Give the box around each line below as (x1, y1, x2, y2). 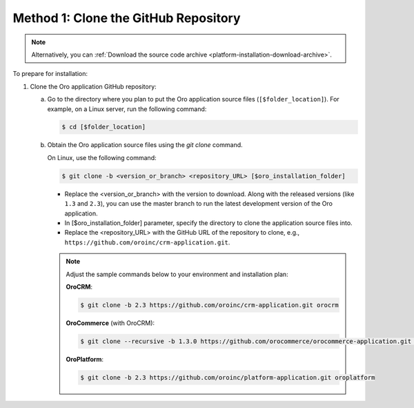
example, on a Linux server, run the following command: (47, 104, 207, 113)
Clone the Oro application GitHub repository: (30, 82, 157, 90)
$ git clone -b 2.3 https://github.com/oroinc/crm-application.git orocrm (80, 301, 339, 309)
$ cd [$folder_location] (61, 123, 146, 131)
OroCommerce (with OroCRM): (66, 318, 155, 327)
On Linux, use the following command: (47, 153, 157, 162)
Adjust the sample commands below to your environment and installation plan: (66, 270, 289, 278)
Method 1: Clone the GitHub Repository (12, 10, 241, 26)
